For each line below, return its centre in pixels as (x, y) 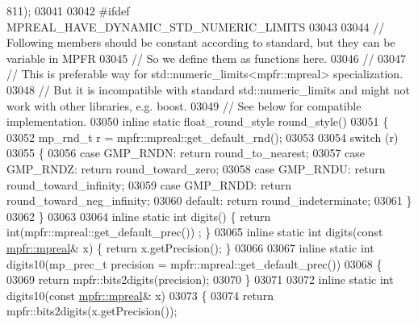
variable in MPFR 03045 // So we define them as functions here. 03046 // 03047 (207, 58)
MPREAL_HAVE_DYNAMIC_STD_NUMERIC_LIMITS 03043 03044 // (196, 26)
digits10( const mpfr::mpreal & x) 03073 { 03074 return (140, 295)
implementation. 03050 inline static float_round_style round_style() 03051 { (198, 121)
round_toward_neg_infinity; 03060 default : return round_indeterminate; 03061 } (209, 200)
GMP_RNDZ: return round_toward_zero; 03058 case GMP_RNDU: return (196, 168)
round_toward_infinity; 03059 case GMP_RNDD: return (149, 184)
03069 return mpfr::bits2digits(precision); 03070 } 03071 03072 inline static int (200, 279)
